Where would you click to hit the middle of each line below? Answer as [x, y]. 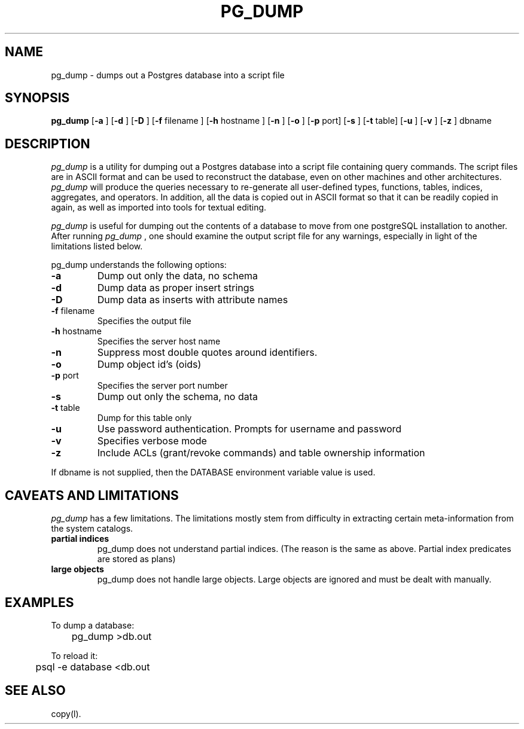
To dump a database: [93, 625]
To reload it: [74, 655]
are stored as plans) [136, 559]
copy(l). [66, 713]
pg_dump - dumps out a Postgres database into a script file [168, 75]
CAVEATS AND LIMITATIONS [92, 495]
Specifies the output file [144, 321]
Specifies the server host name [159, 341]
